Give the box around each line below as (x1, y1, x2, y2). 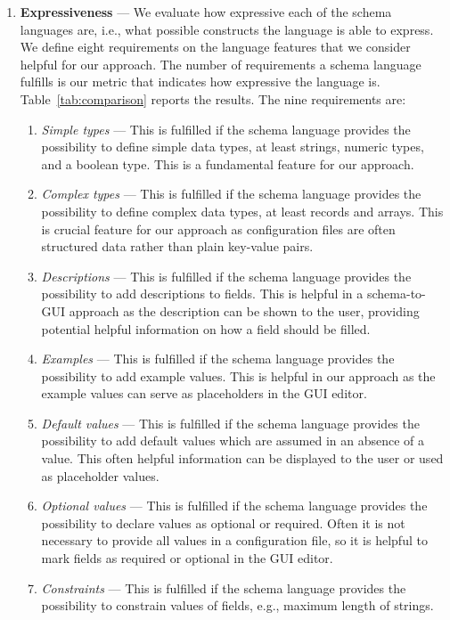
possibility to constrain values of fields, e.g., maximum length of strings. (41, 596, 434, 615)
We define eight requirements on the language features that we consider (20, 37, 411, 56)
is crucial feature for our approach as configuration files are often (41, 219, 396, 238)
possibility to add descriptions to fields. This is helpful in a (41, 284, 364, 303)
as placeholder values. (41, 466, 160, 485)
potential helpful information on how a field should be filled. (41, 319, 371, 338)
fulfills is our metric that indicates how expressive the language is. (20, 72, 380, 91)
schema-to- (366, 284, 426, 303)
